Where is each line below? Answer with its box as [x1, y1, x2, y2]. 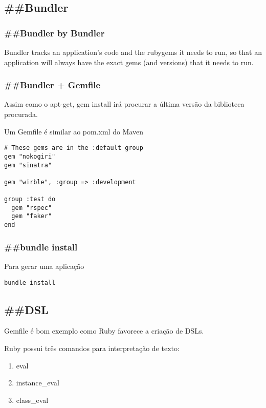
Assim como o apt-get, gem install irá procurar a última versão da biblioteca [4, 99, 245, 109]
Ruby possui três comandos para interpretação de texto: [4, 343, 180, 354]
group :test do [4, 196, 56, 203]
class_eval [16, 394, 49, 405]
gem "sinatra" [4, 161, 52, 169]
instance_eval [16, 377, 59, 388]
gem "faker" [11, 212, 52, 220]
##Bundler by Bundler [4, 26, 105, 39]
